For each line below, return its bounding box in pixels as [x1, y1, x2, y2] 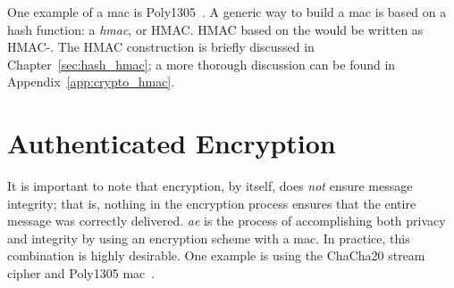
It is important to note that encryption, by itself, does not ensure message [7, 177, 413, 195]
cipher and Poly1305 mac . [7, 264, 156, 283]
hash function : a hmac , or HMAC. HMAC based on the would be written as [7, 20, 424, 38]
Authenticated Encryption [7, 125, 336, 161]
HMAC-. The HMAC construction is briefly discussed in [7, 37, 315, 56]
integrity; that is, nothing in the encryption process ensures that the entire [7, 193, 416, 212]
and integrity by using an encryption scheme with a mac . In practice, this [7, 228, 410, 247]
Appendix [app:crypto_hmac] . [7, 72, 175, 91]
